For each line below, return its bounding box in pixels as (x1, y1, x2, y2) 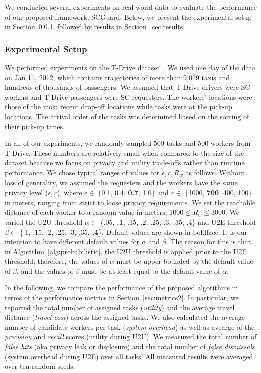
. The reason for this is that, (166, 236, 253, 247)
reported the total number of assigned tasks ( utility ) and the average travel (5, 302, 235, 312)
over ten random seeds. (5, 361, 75, 371)
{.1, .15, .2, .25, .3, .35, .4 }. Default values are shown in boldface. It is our (19, 226, 247, 237)
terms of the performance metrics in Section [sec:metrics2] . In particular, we (5, 292, 239, 303)
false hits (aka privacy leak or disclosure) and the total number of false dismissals (5, 341, 255, 352)
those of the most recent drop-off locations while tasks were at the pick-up (5, 101, 232, 112)
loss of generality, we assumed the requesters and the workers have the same (5, 177, 238, 188)
